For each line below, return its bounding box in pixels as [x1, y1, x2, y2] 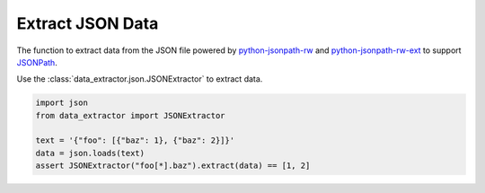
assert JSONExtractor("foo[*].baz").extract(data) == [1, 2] [35, 161, 311, 171]
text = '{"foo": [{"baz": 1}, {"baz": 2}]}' [35, 136, 235, 145]
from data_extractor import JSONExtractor [35, 110, 225, 120]
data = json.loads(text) [35, 148, 145, 158]
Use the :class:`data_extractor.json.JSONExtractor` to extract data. [16, 74, 263, 84]
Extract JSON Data [16, 13, 159, 33]
